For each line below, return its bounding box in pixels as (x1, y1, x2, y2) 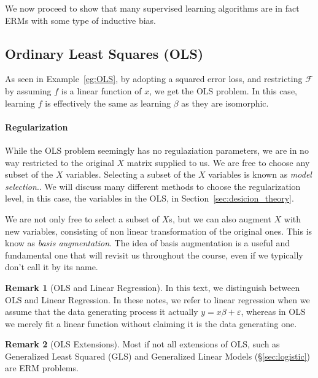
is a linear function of (61, 84, 142, 97)
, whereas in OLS (241, 305, 306, 318)
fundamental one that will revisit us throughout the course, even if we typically (5, 248, 303, 261)
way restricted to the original (5, 156, 114, 168)
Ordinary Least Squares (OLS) (5, 43, 204, 62)
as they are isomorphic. (181, 96, 269, 109)
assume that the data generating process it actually (5, 305, 198, 318)
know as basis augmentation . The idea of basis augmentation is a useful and (5, 236, 290, 249)
